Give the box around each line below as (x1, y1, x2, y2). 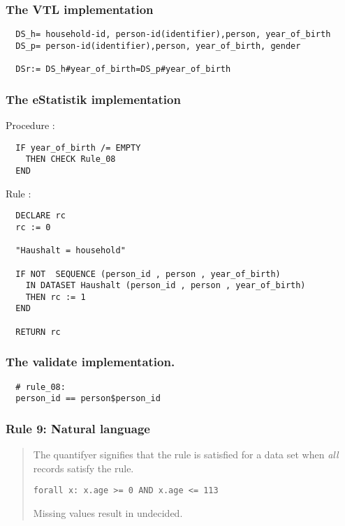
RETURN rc (15, 326, 61, 337)
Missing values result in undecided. (33, 506, 183, 520)
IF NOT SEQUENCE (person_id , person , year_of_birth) (15, 269, 281, 279)
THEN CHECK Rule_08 (25, 154, 116, 165)
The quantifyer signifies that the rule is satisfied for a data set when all (33, 447, 339, 462)
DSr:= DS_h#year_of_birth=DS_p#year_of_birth (15, 64, 231, 75)
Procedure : (6, 118, 55, 133)
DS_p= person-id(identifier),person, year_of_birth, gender (15, 40, 301, 51)
